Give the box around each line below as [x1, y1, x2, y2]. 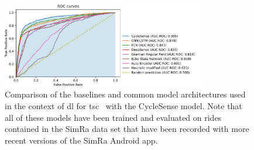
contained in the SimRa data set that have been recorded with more [5, 123, 249, 135]
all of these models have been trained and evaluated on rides [5, 111, 222, 123]
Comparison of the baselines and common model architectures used [5, 88, 246, 100]
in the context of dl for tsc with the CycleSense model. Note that [5, 99, 242, 111]
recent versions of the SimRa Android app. [5, 134, 158, 146]
